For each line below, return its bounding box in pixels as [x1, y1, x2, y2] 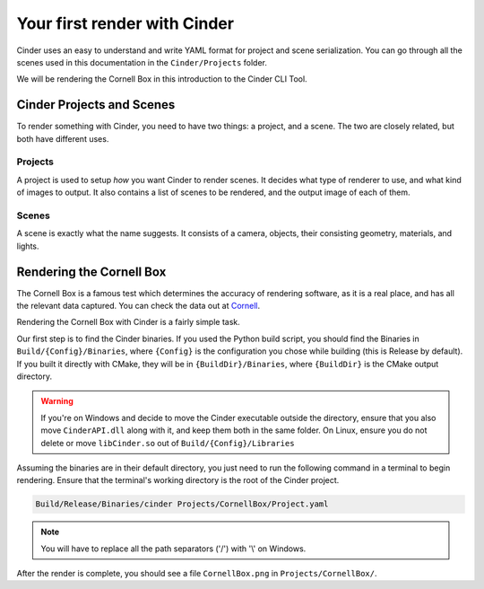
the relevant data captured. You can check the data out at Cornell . [16, 300, 261, 311]
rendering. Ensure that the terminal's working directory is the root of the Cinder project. [16, 475, 340, 486]
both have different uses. [16, 133, 109, 144]
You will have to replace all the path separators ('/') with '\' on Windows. [40, 543, 307, 554]
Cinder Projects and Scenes [16, 97, 176, 112]
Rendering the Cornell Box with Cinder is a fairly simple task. [16, 317, 241, 328]
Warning [40, 396, 73, 407]
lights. [16, 241, 39, 251]
